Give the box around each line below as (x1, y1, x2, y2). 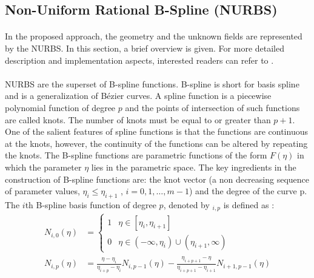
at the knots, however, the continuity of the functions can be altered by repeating (5, 137, 308, 149)
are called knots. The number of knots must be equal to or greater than (5, 113, 271, 126)
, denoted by (163, 198, 210, 211)
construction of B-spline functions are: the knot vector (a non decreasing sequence (5, 172, 309, 185)
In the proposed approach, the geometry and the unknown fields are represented (5, 30, 302, 42)
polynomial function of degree (5, 101, 116, 114)
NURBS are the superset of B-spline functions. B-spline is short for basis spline (5, 77, 299, 90)
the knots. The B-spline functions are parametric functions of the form (5, 149, 267, 161)
